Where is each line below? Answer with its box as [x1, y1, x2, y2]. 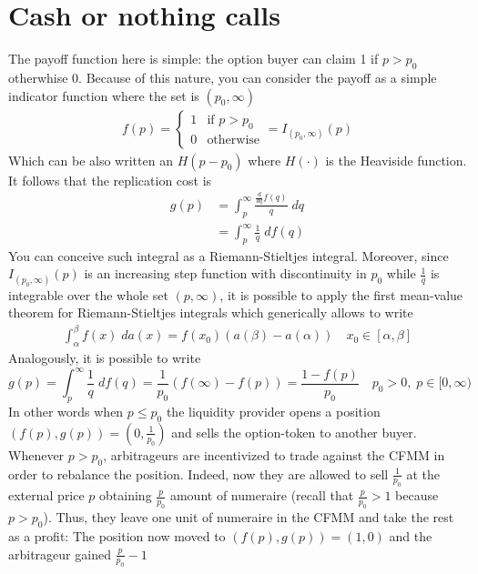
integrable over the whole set [8, 285, 168, 304]
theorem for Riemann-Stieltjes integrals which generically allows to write [8, 303, 413, 322]
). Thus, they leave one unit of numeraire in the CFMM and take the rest [43, 508, 454, 527]
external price [8, 486, 85, 505]
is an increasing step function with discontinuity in [84, 264, 367, 283]
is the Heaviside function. [325, 150, 467, 169]
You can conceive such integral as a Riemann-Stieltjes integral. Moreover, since [8, 246, 449, 265]
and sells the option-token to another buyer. [171, 422, 417, 441]
